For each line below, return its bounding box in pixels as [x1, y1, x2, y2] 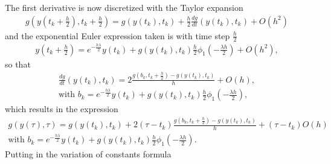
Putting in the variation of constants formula [5, 148, 172, 160]
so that [5, 57, 31, 70]
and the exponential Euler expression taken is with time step [5, 29, 230, 42]
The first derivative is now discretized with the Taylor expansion [5, 1, 243, 13]
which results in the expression [5, 102, 118, 115]
